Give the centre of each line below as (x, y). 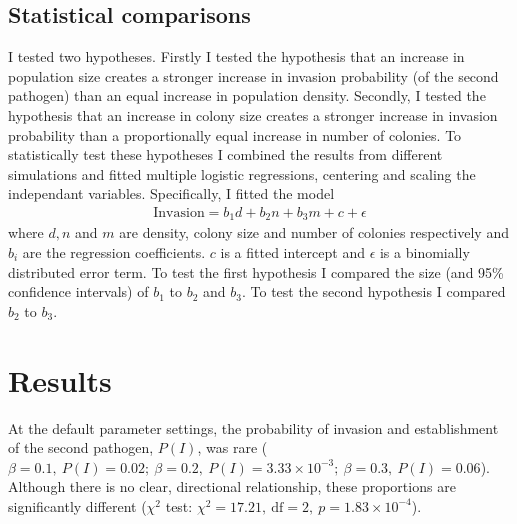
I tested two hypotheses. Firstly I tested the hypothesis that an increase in (236, 56)
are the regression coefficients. (114, 252)
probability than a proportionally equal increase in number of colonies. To (235, 134)
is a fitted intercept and (292, 252)
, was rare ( (232, 447)
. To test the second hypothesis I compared (373, 291)
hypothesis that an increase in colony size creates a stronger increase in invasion (253, 114)
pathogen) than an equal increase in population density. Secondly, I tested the (247, 95)
